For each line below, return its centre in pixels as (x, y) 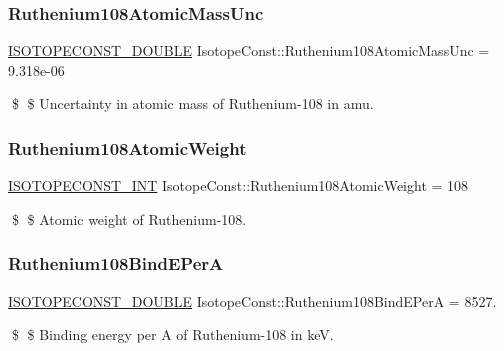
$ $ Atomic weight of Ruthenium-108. (129, 218)
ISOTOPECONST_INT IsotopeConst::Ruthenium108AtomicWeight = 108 (238, 185)
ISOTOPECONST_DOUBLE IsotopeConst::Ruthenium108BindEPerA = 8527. (252, 300)
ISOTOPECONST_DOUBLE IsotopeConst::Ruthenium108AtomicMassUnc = (249, 50)
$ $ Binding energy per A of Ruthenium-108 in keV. (172, 334)
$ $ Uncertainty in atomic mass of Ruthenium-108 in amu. (192, 103)
